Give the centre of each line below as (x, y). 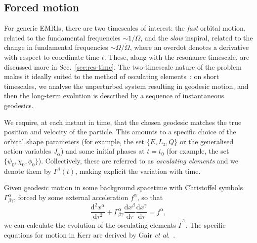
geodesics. (19, 105)
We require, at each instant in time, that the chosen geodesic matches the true (123, 122)
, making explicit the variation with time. (138, 171)
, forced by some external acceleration (71, 197)
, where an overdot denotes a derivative (189, 47)
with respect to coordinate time (52, 57)
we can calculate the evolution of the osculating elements (90, 224)
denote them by (28, 171)
